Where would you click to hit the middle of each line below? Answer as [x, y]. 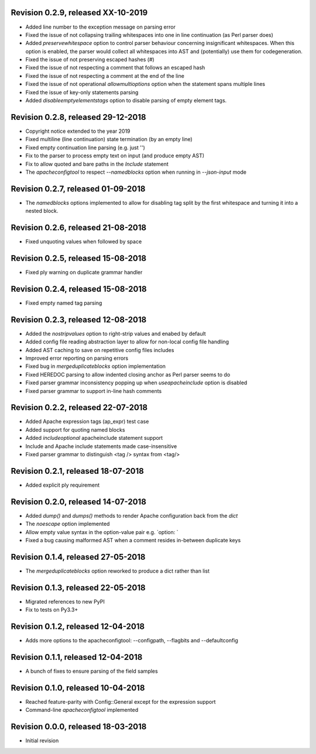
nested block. [42, 211]
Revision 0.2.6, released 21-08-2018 [78, 228]
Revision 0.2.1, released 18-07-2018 [78, 471]
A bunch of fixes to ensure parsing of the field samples [92, 671]
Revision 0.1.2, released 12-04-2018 [78, 627]
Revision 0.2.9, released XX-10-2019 [79, 13]
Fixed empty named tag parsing [64, 303]
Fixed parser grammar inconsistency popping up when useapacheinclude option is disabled [136, 383]
